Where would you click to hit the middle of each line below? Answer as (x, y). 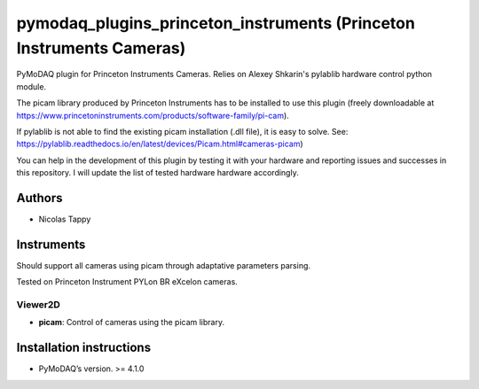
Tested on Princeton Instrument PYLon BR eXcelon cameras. (127, 282)
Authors (39, 198)
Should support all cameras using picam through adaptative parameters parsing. (163, 265)
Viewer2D (39, 305)
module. (31, 86)
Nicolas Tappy (65, 219)
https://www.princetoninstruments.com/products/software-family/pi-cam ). (153, 115)
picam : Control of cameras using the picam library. (132, 323)
